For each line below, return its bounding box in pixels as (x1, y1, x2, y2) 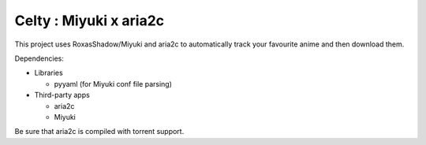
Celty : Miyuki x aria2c (14, 12, 165, 29)
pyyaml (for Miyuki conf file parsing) (54, 79, 173, 88)
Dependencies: (14, 54, 65, 63)
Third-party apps (34, 91, 90, 100)
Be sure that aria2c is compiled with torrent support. (14, 127, 185, 136)
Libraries (34, 68, 63, 78)
